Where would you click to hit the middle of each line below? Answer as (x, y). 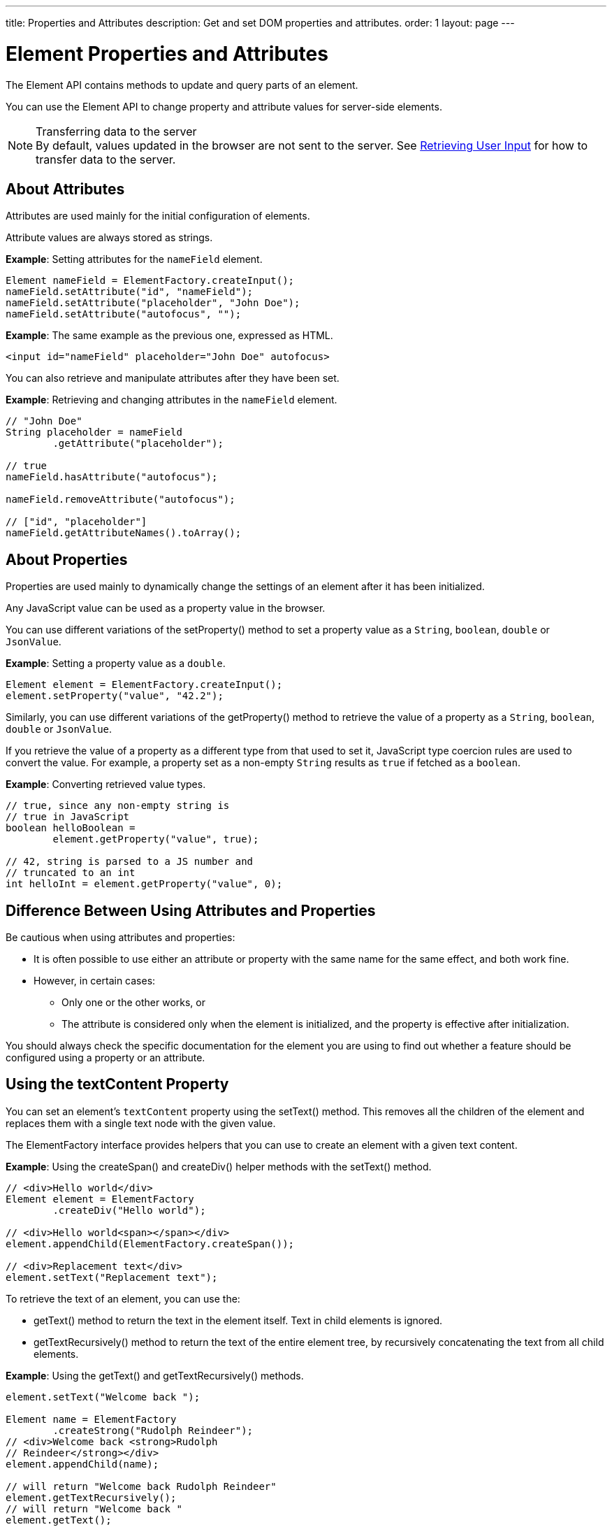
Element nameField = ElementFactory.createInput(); (150, 281)
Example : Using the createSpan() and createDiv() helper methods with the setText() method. (219, 1166)
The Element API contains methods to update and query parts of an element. (182, 85)
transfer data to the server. (106, 159)
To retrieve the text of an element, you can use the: (123, 1298)
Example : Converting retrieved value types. (106, 784)
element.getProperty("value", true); (156, 839)
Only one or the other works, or (133, 1003)
